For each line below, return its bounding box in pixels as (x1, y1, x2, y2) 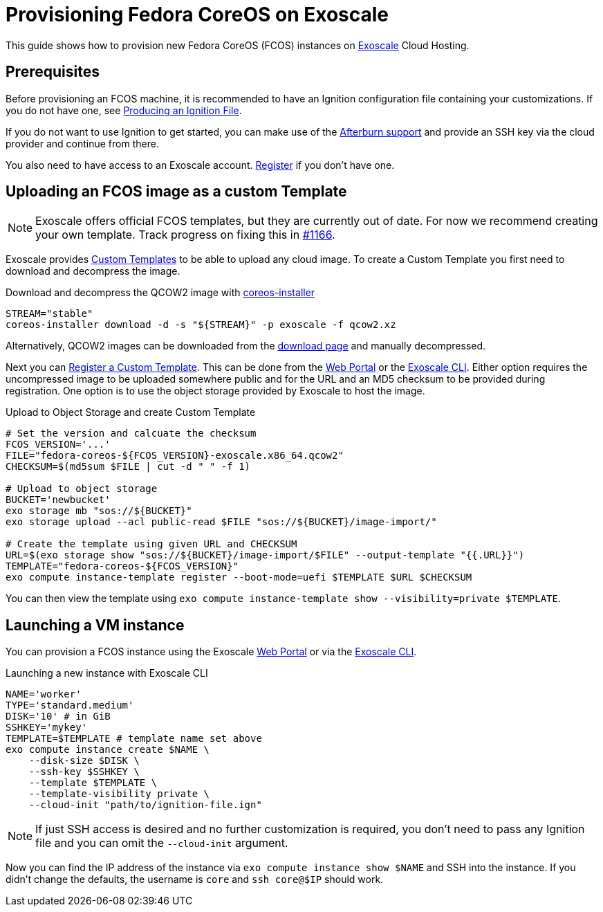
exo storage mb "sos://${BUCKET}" (6, 505, 192, 517)
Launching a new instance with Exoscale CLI (6, 667, 208, 680)
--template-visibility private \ (28, 788, 210, 800)
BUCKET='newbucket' (6, 494, 111, 506)
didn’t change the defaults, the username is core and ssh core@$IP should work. (6, 873, 384, 886)
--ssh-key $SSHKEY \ (28, 766, 140, 778)
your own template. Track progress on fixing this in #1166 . (35, 228, 335, 242)
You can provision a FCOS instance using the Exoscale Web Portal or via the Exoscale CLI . (6, 646, 417, 658)
